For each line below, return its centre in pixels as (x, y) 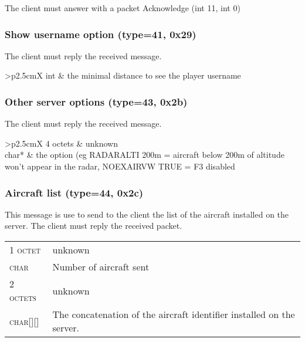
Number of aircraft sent (101, 267)
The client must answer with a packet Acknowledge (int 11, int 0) (123, 8)
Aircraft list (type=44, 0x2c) (74, 192)
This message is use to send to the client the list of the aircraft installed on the (147, 214)
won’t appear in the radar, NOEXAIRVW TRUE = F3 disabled (120, 166)
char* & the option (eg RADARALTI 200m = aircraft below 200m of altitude (145, 155)
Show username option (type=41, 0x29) (101, 34)
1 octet (25, 250)
